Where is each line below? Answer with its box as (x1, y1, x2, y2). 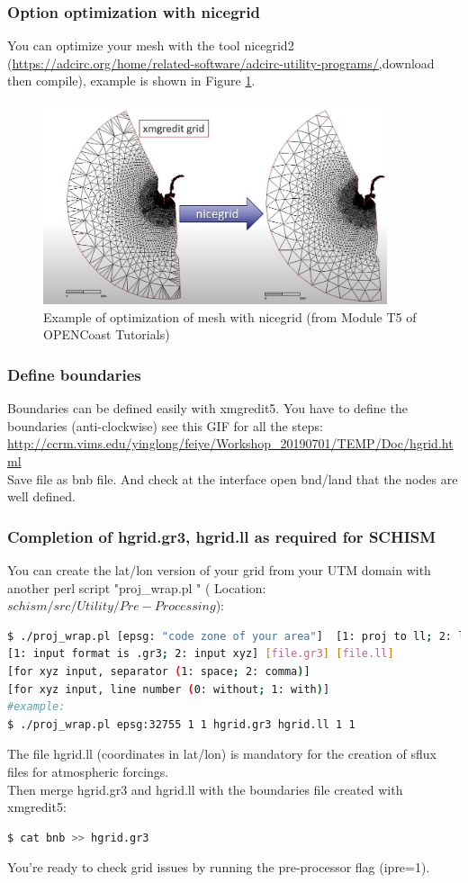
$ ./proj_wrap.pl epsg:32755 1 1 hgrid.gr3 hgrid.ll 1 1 (7, 717, 355, 731)
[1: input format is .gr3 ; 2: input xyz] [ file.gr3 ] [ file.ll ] (7, 647, 394, 661)
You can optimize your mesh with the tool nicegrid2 (7, 36, 294, 55)
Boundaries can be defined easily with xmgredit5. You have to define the (7, 399, 408, 418)
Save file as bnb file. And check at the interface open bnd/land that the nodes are (7, 469, 458, 488)
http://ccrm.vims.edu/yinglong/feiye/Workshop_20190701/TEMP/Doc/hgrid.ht (7, 434, 454, 453)
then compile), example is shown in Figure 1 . (7, 71, 256, 90)
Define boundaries (7, 364, 141, 385)
